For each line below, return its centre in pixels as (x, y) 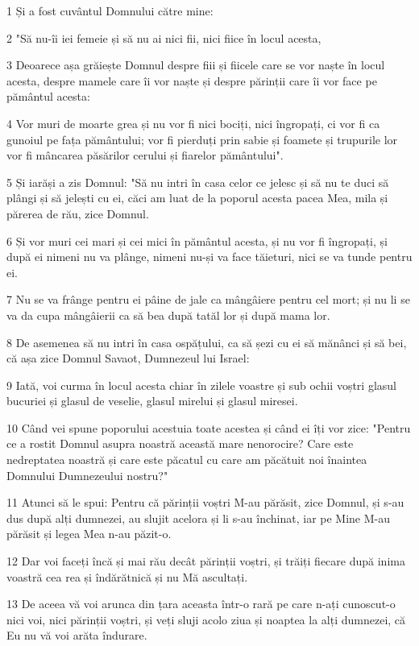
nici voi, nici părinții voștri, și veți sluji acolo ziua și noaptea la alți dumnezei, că (206, 619)
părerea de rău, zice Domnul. (78, 213)
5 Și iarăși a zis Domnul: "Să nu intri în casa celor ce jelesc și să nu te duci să (198, 182)
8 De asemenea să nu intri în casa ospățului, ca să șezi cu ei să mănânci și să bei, (207, 342)
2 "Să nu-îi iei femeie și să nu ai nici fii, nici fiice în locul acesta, (164, 37)
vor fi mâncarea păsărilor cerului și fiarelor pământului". (145, 155)
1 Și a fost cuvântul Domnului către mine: (110, 10)
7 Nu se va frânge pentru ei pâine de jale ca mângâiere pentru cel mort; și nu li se (208, 299)
